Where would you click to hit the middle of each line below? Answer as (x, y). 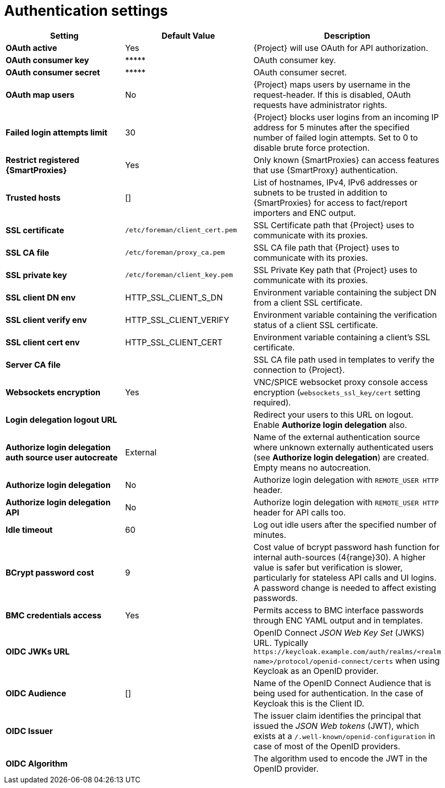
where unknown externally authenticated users (344, 447)
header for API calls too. (300, 512)
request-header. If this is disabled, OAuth (332, 94)
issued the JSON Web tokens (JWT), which (336, 726)
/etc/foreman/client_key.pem (179, 275)
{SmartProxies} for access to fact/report (331, 202)
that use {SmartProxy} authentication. (326, 170)
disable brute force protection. (312, 147)
